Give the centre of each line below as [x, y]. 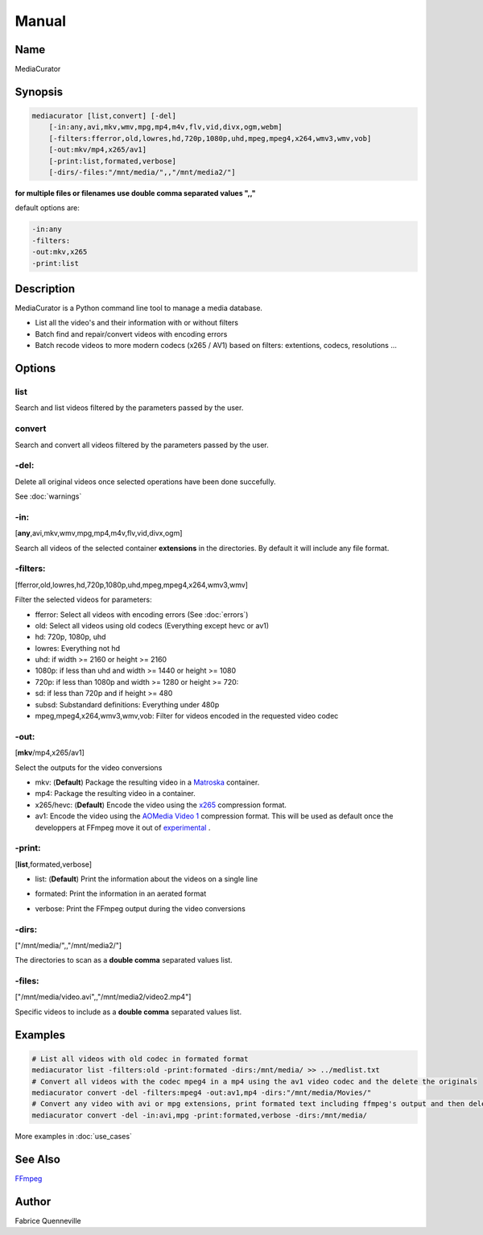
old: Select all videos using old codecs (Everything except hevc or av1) [152, 625]
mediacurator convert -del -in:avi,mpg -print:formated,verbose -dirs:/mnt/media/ [200, 1115]
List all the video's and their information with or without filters [137, 323]
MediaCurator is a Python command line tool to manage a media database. [139, 308]
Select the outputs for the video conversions [89, 767]
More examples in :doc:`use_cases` [74, 1136]
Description [45, 289]
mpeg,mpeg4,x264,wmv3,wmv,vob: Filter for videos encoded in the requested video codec [187, 716]
